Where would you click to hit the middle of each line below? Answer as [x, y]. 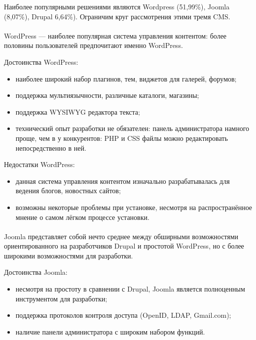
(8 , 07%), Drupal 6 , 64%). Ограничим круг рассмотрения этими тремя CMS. [117, 16]
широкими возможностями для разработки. [69, 255]
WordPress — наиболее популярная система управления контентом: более [115, 35]
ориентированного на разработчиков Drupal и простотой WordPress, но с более [124, 246]
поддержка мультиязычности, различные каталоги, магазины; [107, 95]
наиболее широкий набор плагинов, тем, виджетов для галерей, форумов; [126, 78]
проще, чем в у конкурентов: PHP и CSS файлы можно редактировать [122, 138]
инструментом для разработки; [61, 298]
